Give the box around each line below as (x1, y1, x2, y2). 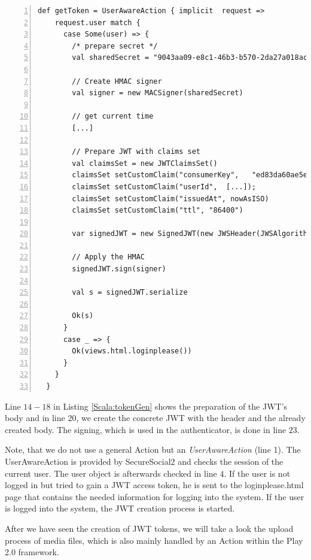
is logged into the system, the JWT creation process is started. (5, 502, 235, 514)
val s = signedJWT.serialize (72, 288, 188, 297)
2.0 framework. (5, 546, 59, 558)
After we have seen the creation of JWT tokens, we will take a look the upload (5, 522, 294, 534)
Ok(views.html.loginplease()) (72, 347, 192, 356)
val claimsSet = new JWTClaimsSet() (72, 159, 218, 168)
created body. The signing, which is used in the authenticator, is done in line (5, 423, 286, 435)
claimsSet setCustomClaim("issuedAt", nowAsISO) (72, 194, 269, 203)
